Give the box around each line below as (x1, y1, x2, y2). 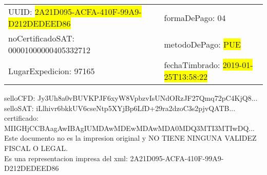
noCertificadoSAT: (8, 32, 74, 44)
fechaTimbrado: (164, 59, 220, 71)
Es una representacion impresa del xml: (4, 152, 128, 163)
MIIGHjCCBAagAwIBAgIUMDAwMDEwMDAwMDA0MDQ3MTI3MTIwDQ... (4, 122, 255, 133)
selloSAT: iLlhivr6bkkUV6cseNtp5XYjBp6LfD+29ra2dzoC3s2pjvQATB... (4, 102, 236, 113)
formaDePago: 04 (164, 11, 226, 24)
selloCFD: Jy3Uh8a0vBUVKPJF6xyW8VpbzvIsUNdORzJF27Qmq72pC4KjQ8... (4, 93, 258, 103)
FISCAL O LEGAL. (4, 142, 68, 153)
